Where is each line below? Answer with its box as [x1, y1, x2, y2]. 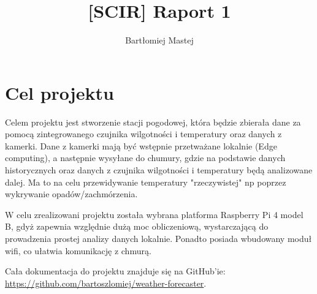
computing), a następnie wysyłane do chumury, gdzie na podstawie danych [5, 151, 286, 164]
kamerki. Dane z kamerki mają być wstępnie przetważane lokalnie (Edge [5, 139, 277, 152]
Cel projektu [5, 80, 114, 105]
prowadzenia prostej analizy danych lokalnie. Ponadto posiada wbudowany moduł [5, 232, 312, 244]
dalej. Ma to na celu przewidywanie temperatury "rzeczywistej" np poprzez [5, 175, 286, 188]
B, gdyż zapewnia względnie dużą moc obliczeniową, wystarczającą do [5, 220, 269, 233]
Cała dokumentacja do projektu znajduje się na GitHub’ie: [5, 265, 226, 277]
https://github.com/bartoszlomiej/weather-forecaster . [5, 276, 207, 289]
